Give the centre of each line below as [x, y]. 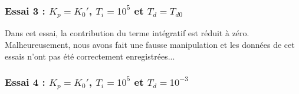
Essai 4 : [25, 82]
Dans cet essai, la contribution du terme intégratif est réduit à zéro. [127, 33]
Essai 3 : [25, 10]
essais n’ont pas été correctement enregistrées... [90, 56]
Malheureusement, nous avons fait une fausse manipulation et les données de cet [150, 44]
